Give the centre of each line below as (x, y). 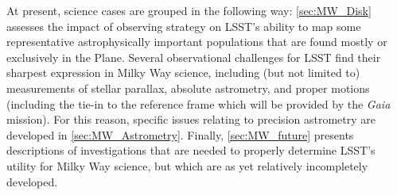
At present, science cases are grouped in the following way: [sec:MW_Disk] (189, 10)
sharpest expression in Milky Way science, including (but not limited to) (183, 73)
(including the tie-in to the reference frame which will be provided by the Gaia (198, 103)
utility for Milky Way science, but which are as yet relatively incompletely (187, 165)
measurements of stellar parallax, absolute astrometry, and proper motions (188, 88)
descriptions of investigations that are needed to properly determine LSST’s (191, 150)
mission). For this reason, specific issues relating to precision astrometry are (191, 119)
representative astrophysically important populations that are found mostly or (197, 42)
